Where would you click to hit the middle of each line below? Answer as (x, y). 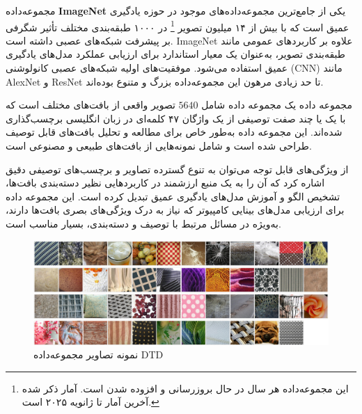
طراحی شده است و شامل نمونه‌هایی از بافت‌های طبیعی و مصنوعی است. (159, 145)
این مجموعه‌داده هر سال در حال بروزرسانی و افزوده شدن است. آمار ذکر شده (185, 388)
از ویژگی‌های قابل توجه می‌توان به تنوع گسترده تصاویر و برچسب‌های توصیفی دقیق (177, 169)
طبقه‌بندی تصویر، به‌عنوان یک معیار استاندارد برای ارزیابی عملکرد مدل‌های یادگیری (175, 54)
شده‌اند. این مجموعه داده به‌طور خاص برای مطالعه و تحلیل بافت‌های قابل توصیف (174, 132)
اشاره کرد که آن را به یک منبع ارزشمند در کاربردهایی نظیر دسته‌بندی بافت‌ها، (165, 183)
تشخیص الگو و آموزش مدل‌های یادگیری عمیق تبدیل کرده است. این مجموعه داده (173, 196)
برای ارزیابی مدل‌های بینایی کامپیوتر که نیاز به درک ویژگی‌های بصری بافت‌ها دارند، (175, 210)
